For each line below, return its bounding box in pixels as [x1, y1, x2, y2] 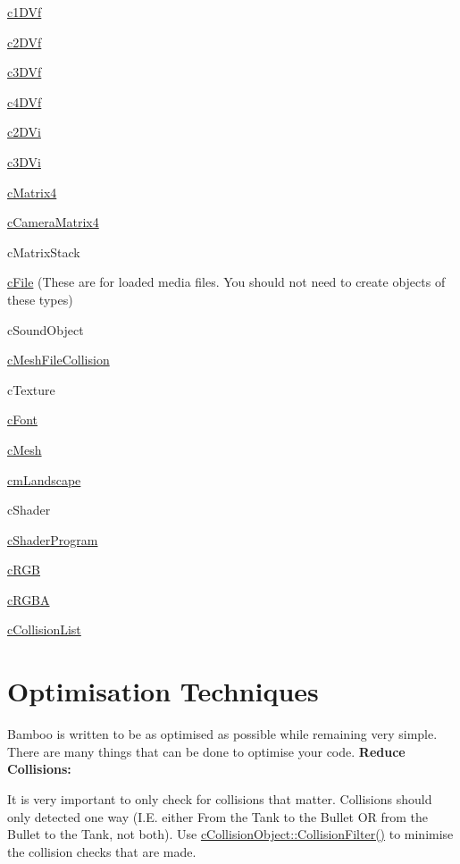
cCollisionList [7, 620, 81, 639]
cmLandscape [7, 470, 81, 489]
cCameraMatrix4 [7, 213, 99, 231]
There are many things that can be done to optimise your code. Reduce [7, 742, 406, 760]
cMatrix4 [7, 182, 57, 201]
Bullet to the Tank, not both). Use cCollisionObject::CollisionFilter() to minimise [7, 825, 454, 843]
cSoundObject [7, 320, 84, 339]
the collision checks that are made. [7, 842, 197, 860]
